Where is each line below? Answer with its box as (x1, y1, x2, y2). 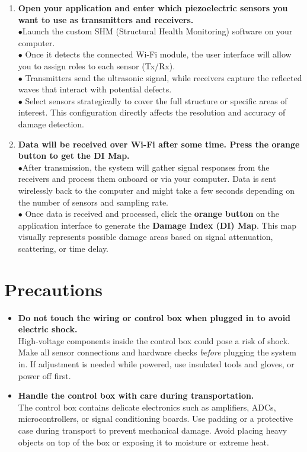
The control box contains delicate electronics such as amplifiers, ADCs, (18, 400, 276, 413)
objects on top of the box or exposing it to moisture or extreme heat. (18, 435, 269, 448)
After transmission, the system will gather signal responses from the (22, 161, 270, 173)
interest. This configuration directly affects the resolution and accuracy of (18, 106, 286, 118)
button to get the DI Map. (18, 149, 130, 162)
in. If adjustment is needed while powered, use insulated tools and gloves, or (18, 357, 295, 370)
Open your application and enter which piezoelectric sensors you (18, 2, 288, 14)
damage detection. (18, 117, 85, 130)
